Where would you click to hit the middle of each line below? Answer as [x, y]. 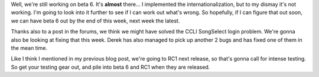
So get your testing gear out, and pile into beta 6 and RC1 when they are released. [110, 67]
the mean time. [29, 48]
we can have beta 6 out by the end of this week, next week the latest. [95, 21]
